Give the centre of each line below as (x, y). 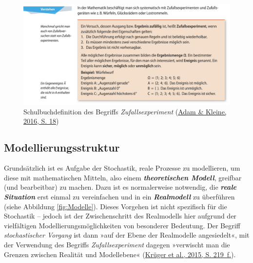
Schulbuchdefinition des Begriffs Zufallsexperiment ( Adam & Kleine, (125, 111)
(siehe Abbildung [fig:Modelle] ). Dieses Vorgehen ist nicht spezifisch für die (116, 206)
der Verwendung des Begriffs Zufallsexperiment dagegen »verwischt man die (117, 244)
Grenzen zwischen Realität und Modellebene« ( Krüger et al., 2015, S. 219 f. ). (120, 254)
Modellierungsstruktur (62, 147)
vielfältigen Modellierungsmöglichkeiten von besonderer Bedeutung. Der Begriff (122, 225)
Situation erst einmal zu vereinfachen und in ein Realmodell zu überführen (119, 196)
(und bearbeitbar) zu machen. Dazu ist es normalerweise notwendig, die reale (120, 187)
